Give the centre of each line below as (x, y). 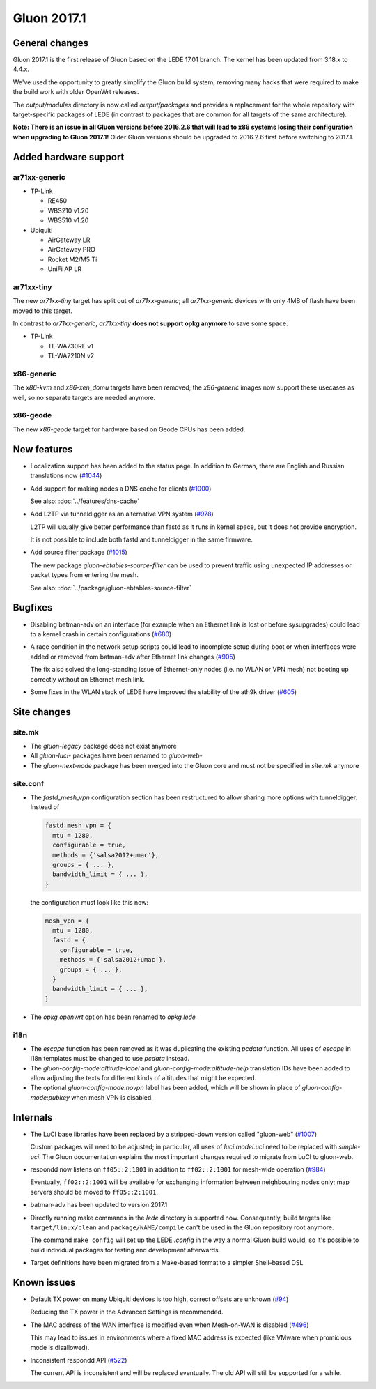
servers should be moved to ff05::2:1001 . (94, 1192)
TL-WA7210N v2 (71, 356)
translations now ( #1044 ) (66, 476)
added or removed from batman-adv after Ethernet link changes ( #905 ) (133, 657)
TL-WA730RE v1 (71, 346)
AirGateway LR (69, 240)
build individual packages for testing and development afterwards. (125, 1250)
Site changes (42, 712)
